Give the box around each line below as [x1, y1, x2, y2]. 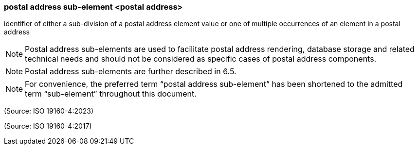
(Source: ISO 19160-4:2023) [4, 107, 94, 116]
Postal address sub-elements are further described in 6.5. [25, 66, 236, 77]
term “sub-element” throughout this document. [25, 89, 197, 99]
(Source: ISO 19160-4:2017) [4, 122, 92, 131]
